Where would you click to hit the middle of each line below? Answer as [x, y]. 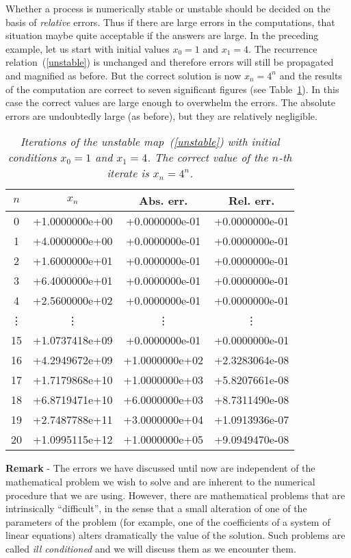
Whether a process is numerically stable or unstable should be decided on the [168, 8]
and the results [311, 75]
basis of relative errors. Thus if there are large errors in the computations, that [170, 22]
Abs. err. [164, 201]
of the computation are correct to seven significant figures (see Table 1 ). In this [172, 89]
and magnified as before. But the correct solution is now [123, 75]
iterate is [128, 173]
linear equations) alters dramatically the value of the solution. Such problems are [175, 535]
